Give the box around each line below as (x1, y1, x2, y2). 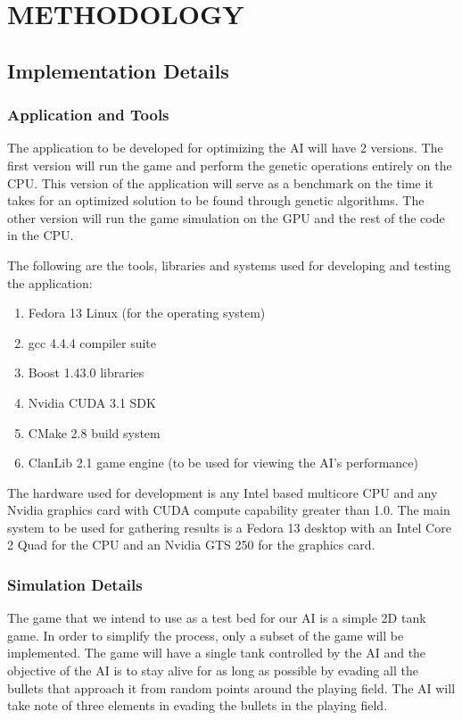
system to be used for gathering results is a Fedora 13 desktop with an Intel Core (7, 517, 451, 536)
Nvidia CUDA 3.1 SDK (28, 393, 156, 411)
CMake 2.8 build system (28, 423, 161, 442)
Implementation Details (7, 56, 229, 84)
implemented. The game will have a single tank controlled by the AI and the (7, 643, 426, 662)
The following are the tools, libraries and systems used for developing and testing (7, 255, 451, 274)
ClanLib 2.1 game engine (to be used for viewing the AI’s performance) (28, 453, 418, 472)
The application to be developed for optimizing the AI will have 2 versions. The (7, 138, 443, 157)
